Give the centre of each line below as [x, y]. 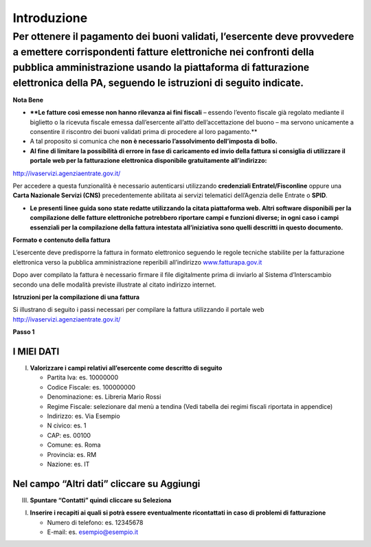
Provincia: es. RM [72, 454]
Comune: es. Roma [74, 445]
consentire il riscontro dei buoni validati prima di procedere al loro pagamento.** [144, 132]
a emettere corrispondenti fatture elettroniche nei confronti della [164, 52]
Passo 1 [24, 332]
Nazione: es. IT [68, 464]
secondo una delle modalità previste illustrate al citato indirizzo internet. [114, 284]
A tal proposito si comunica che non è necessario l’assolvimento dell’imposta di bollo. [154, 142]
